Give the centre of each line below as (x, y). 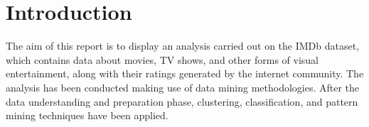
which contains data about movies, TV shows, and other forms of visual (162, 59)
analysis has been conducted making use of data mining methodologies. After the (183, 87)
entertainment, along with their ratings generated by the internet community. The (185, 73)
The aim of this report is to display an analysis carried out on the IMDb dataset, (183, 46)
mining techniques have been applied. (87, 115)
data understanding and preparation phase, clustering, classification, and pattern (182, 101)
